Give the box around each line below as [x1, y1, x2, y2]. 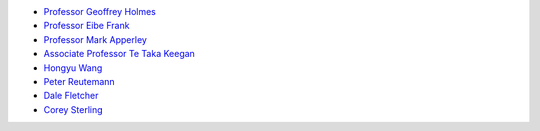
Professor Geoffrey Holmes [43, 6, 157, 17]
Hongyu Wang [43, 61, 103, 74]
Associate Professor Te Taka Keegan [43, 48, 195, 60]
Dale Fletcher [43, 90, 99, 102]
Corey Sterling [43, 103, 104, 115]
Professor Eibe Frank [43, 20, 130, 32]
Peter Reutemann [43, 75, 115, 87]
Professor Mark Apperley [43, 33, 147, 45]
